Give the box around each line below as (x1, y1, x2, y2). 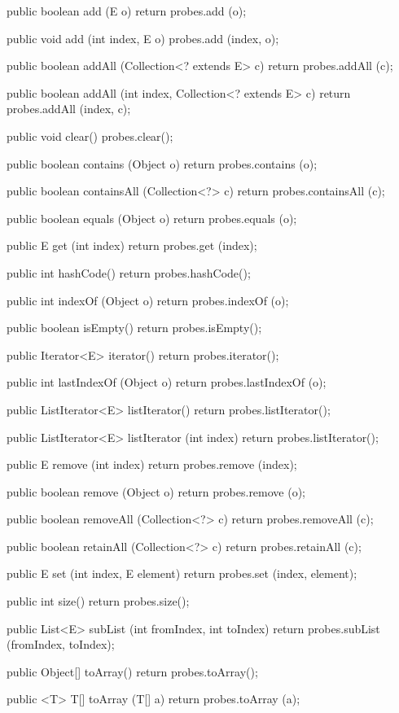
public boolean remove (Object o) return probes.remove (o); (7, 483, 306, 500)
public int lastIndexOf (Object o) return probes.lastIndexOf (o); (7, 374, 327, 391)
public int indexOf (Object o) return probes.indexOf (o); (7, 291, 289, 308)
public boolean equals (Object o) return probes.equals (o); (7, 209, 297, 226)
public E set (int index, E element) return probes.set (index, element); (7, 565, 357, 582)
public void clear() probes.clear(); (7, 127, 173, 144)
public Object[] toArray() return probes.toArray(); (7, 663, 258, 680)
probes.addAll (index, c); (7, 100, 131, 117)
